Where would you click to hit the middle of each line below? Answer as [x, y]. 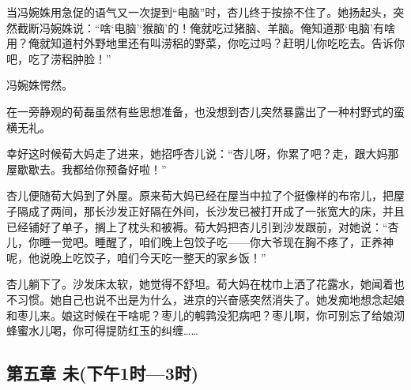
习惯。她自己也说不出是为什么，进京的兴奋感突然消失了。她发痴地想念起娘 [211, 299]
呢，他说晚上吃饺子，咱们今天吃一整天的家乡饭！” [136, 257]
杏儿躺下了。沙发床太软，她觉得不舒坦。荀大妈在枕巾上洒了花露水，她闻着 [200, 284]
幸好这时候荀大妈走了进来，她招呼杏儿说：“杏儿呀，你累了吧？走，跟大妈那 [203, 154]
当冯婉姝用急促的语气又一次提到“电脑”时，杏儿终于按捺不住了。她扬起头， [200, 12]
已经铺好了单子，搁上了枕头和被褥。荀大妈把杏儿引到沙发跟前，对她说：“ [197, 226]
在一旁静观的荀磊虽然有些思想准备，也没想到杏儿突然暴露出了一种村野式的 [200, 111]
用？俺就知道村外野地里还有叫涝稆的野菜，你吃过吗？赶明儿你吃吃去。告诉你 [205, 43]
